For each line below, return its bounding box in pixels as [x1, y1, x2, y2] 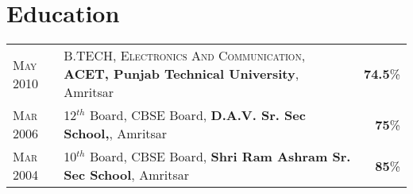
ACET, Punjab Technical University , [64, 64, 299, 83]
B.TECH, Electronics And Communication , [64, 46, 306, 65]
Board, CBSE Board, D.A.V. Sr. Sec [89, 106, 306, 125]
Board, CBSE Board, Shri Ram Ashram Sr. [89, 147, 351, 166]
